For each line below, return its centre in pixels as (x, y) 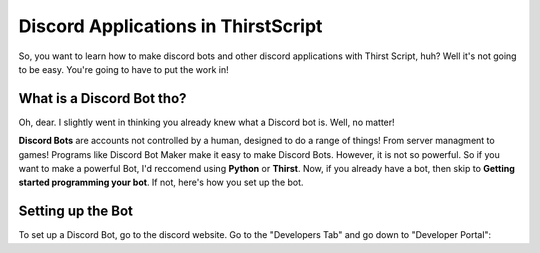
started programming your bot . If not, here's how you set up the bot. (161, 182)
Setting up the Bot (76, 211)
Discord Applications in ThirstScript (170, 26)
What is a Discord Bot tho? (102, 98)
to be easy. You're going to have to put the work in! (123, 69)
